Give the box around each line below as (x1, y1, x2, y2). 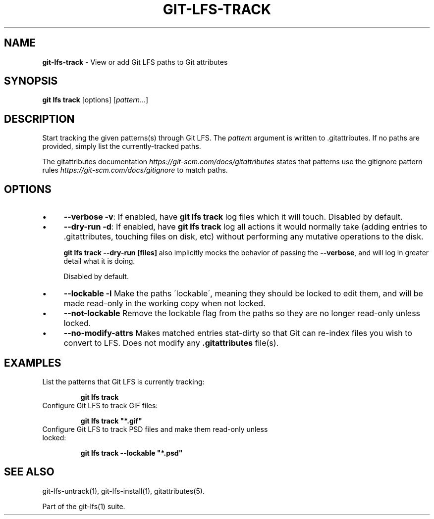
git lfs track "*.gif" (80, 416, 142, 425)
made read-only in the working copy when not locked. (63, 298, 266, 309)
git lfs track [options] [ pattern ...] (42, 95, 149, 104)
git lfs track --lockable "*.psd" (80, 448, 183, 457)
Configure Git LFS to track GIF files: (42, 401, 158, 410)
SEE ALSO (4, 466, 54, 478)
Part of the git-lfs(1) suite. (42, 502, 125, 511)
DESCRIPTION (4, 112, 75, 125)
